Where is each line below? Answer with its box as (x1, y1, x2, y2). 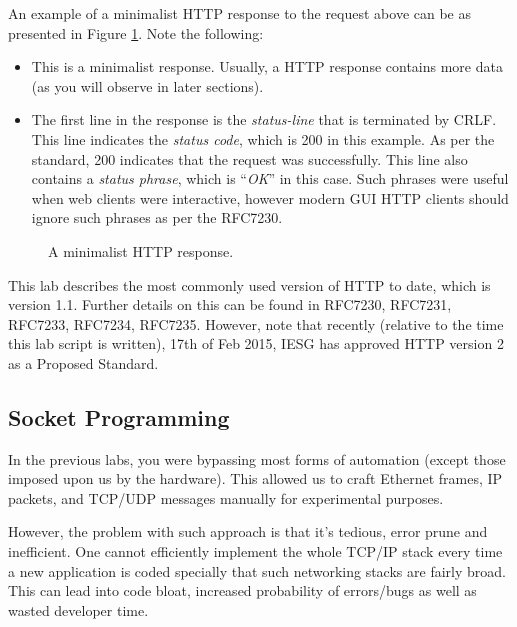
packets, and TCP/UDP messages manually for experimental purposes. (8, 487, 444, 508)
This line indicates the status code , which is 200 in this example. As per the (31, 128, 495, 149)
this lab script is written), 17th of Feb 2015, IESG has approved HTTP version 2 (8, 333, 504, 354)
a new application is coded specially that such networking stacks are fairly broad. (8, 560, 506, 581)
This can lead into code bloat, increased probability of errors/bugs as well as (8, 580, 477, 601)
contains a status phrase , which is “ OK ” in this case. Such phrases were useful (31, 168, 509, 189)
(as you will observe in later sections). (31, 75, 264, 96)
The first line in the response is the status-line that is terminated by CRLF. (31, 109, 497, 130)
